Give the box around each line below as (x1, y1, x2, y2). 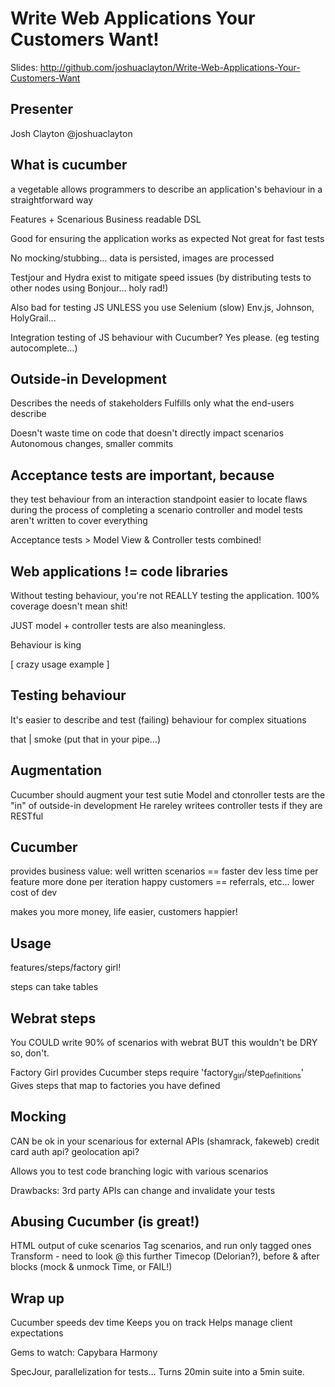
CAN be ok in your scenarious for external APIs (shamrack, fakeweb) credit (10, 1135, 320, 1147)
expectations (10, 1327, 64, 1339)
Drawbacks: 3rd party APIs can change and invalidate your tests (10, 1184, 276, 1196)
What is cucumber (10, 157, 128, 174)
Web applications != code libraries (10, 563, 229, 580)
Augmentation (10, 762, 103, 779)
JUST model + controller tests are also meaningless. (10, 620, 227, 631)
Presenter (10, 101, 74, 118)
